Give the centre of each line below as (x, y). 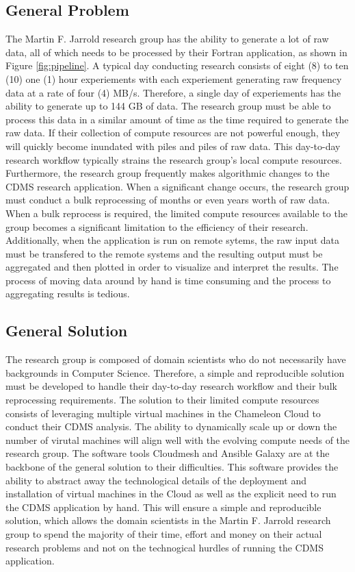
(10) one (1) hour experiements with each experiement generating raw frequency (174, 78)
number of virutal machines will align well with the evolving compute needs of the (178, 439)
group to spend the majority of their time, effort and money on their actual (164, 534)
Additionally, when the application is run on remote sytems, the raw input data (173, 240)
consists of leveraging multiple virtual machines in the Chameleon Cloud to (163, 413)
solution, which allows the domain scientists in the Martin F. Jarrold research (168, 520)
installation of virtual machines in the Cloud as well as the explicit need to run (171, 494)
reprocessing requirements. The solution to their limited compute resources (162, 400)
